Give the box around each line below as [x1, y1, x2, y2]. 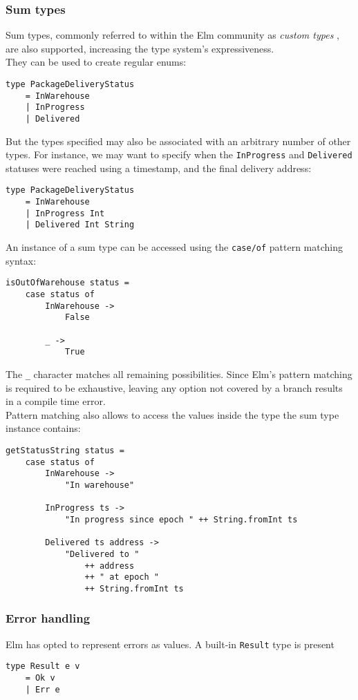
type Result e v [6, 661, 80, 672]
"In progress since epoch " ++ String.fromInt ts [64, 514, 298, 524]
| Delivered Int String [25, 220, 135, 230]
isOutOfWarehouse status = [6, 278, 129, 288]
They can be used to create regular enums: [6, 55, 187, 69]
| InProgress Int [25, 208, 105, 218]
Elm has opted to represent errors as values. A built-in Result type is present [6, 636, 335, 651]
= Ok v [25, 673, 55, 683]
